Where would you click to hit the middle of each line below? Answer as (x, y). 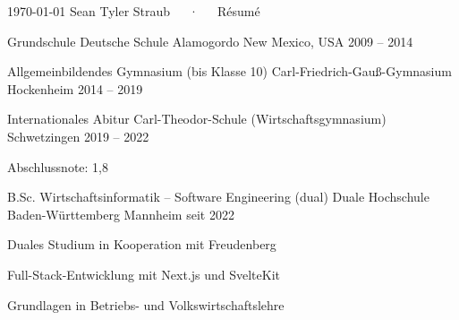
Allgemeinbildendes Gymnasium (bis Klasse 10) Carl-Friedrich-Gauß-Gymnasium (229, 71)
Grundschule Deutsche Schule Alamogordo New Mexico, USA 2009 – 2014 (210, 41)
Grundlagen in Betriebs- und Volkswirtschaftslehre (146, 304)
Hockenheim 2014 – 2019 (75, 88)
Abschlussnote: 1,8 (58, 166)
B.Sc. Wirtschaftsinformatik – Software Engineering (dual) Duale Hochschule (218, 197)
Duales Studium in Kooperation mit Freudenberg (142, 244)
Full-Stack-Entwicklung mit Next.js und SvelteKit (144, 274)
